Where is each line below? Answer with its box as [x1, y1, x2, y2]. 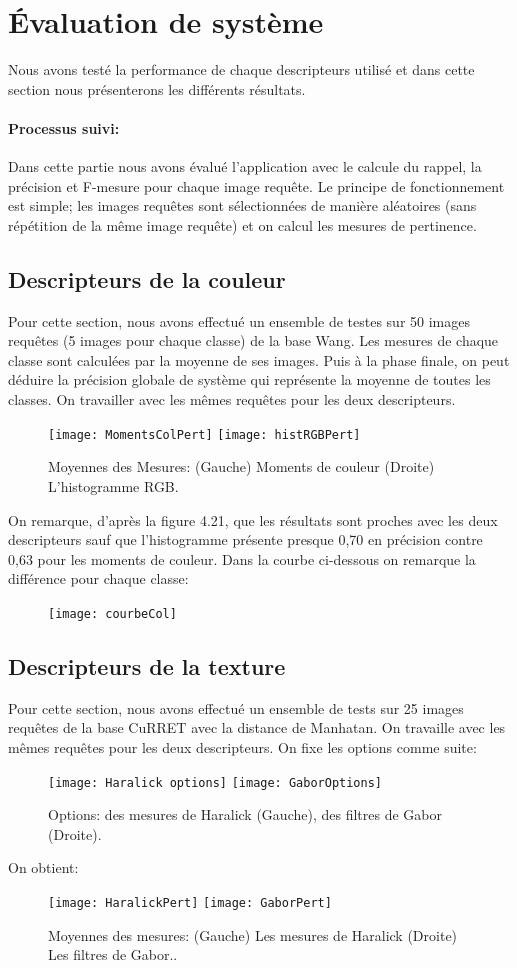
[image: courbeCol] [48, 606, 177, 621]
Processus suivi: [8, 117, 120, 138]
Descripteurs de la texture [8, 650, 286, 681]
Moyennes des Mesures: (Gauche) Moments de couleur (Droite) [48, 456, 435, 477]
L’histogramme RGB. [48, 475, 179, 496]
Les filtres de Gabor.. [48, 944, 178, 965]
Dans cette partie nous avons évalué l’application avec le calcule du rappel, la [8, 156, 482, 177]
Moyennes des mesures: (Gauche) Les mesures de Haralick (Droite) [48, 924, 458, 945]
